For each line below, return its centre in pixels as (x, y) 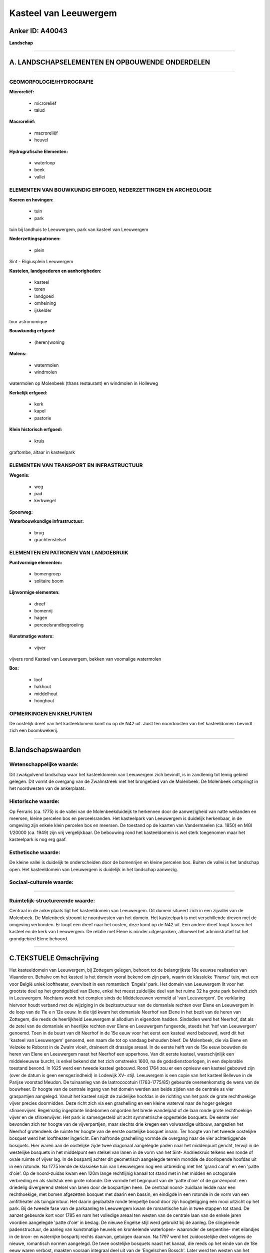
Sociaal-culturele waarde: (41, 882)
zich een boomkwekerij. (34, 730)
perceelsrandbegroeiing (59, 624)
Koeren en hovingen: (31, 199)
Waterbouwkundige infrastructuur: (47, 521)
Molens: (18, 354)
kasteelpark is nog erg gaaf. (38, 840)
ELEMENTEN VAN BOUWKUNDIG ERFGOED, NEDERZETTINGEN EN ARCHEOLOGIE (110, 189)
